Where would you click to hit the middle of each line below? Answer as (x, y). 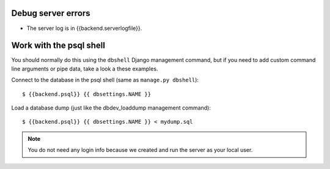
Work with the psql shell (58, 46)
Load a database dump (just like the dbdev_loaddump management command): (111, 108)
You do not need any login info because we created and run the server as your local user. (140, 150)
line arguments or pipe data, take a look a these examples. (85, 69)
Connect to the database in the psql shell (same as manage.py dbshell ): (105, 80)
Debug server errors (51, 13)
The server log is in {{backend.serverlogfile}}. (84, 28)
